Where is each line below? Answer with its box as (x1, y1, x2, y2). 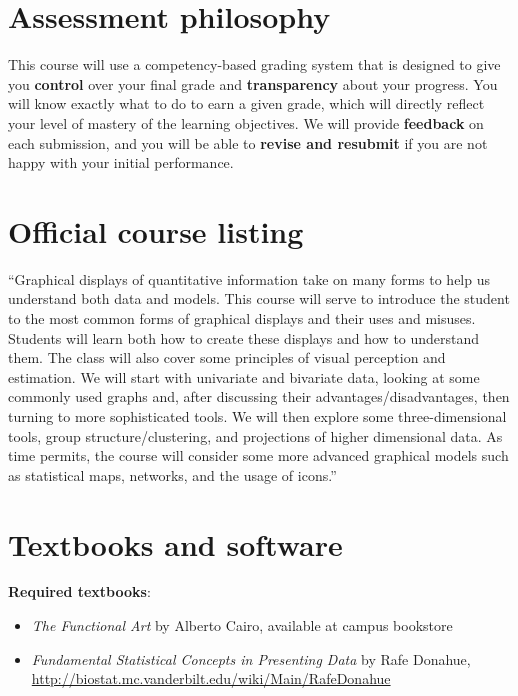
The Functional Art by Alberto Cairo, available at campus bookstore (31, 615, 453, 636)
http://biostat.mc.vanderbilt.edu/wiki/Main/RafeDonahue (31, 668, 391, 689)
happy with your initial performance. (8, 152, 234, 173)
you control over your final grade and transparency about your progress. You (8, 73, 498, 94)
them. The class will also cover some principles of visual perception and (8, 347, 446, 368)
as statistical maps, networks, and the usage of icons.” (8, 464, 337, 485)
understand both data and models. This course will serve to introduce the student (8, 288, 510, 309)
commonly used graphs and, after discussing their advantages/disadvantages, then (8, 386, 510, 407)
